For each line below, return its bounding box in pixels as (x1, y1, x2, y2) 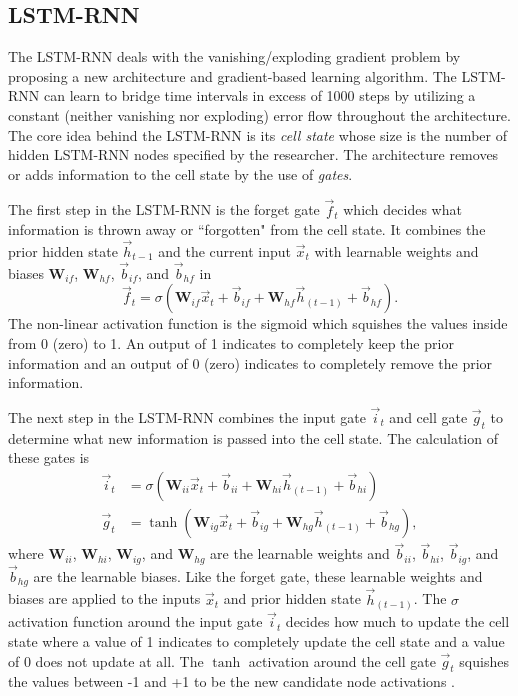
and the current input (158, 240, 291, 261)
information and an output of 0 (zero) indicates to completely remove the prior (8, 352, 493, 373)
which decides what (343, 199, 462, 220)
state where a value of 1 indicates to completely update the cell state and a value (8, 630, 505, 651)
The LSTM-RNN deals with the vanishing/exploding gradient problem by (8, 46, 461, 67)
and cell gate (389, 406, 468, 427)
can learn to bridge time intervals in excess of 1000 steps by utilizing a (43, 85, 476, 106)
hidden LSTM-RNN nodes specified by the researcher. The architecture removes (8, 144, 499, 165)
